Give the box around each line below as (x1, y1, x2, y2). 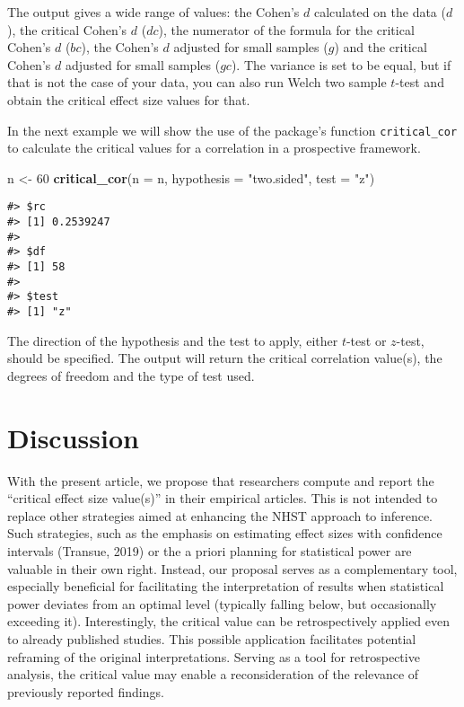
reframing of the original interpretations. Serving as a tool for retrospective (7, 647, 420, 666)
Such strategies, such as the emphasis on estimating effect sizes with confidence (7, 524, 442, 543)
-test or (346, 331, 387, 349)
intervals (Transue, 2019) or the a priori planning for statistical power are (7, 541, 412, 560)
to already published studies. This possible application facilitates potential (7, 629, 416, 648)
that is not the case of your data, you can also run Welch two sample (7, 73, 387, 92)
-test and (395, 73, 444, 92)
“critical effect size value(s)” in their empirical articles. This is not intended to (7, 489, 438, 508)
